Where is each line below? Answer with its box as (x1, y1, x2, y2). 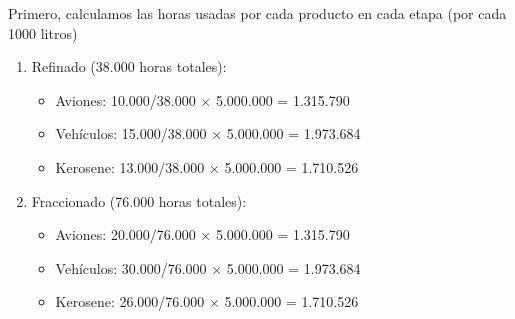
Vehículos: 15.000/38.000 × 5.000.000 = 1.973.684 (55, 123, 361, 144)
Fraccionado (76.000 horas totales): (31, 190, 247, 211)
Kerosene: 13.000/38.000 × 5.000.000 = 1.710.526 (55, 156, 359, 177)
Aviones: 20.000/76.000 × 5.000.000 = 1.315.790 (55, 224, 350, 245)
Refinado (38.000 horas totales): (31, 56, 227, 77)
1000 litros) (8, 22, 78, 43)
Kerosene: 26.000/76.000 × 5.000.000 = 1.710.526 (55, 291, 359, 312)
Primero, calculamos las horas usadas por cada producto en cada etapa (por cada (8, 3, 507, 23)
